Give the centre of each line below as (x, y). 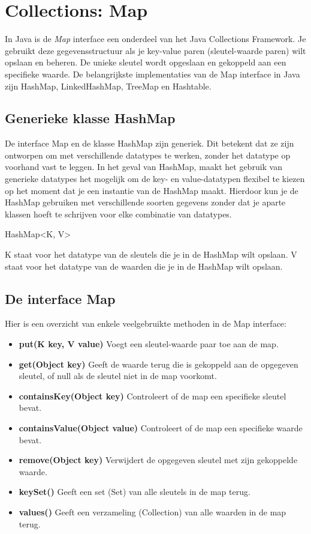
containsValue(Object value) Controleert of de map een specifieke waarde (161, 428)
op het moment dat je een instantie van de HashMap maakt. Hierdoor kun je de (152, 190)
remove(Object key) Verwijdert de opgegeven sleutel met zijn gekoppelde (158, 460)
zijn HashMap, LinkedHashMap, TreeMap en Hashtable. (108, 86)
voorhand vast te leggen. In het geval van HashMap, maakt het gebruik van (144, 167)
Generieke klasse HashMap (90, 118)
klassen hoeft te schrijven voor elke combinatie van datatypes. (118, 214)
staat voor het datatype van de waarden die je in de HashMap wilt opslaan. (144, 266)
